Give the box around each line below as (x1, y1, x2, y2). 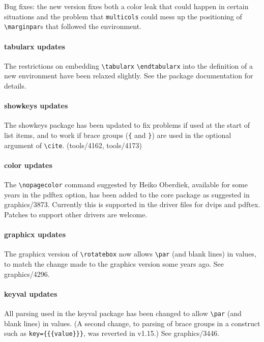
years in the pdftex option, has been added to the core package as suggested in (4, 189, 250, 199)
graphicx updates (4, 229, 66, 240)
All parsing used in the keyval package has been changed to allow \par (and (4, 307, 242, 318)
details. (4, 80, 26, 91)
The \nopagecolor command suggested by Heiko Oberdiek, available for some (4, 179, 248, 190)
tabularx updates (4, 41, 65, 51)
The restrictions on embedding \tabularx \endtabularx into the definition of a (4, 60, 253, 71)
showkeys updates (4, 100, 68, 111)
